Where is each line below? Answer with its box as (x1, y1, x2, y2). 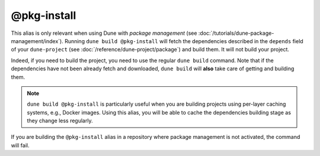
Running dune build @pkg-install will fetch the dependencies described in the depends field (64, 37, 303, 44)
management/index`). (11, 37, 63, 44)
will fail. (11, 142, 30, 149)
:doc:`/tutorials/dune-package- (198, 30, 274, 37)
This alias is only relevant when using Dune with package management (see (11, 30, 197, 37)
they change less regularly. (27, 117, 93, 124)
